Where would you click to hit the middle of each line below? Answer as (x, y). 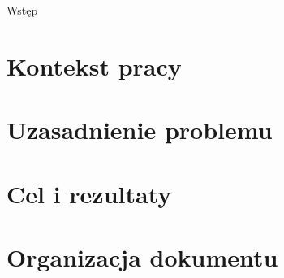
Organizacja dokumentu (142, 256)
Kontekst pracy (94, 65)
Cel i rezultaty (89, 193)
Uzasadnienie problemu (140, 130)
